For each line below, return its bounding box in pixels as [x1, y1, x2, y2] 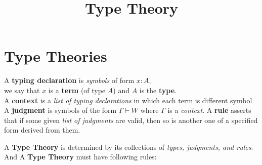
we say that [4, 85, 40, 95]
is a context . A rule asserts [167, 105, 251, 115]
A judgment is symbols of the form [4, 105, 117, 115]
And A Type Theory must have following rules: [4, 151, 157, 162]
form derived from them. [4, 125, 80, 135]
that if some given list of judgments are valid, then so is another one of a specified [4, 114, 258, 125]
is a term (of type [48, 85, 106, 95]
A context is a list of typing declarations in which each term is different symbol [4, 95, 252, 105]
